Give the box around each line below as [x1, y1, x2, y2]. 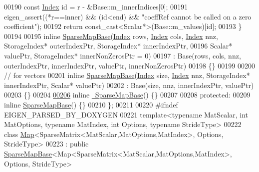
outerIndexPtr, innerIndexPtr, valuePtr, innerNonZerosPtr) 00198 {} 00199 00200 [4, 60, 255, 70]
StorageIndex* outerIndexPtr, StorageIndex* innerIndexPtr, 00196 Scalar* [4, 40, 233, 51]
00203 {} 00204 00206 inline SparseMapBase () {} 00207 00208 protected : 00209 [4, 89, 251, 100]
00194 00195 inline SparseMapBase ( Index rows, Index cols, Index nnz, [4, 30, 218, 41]
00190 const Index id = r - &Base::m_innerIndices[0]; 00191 [4, 1, 188, 11]
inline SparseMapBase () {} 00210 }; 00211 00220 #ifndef [4, 99, 178, 109]
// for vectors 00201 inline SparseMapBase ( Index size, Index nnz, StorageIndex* [4, 70, 250, 80]
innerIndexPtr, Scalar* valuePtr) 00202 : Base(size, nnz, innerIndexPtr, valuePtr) [4, 79, 254, 90]
